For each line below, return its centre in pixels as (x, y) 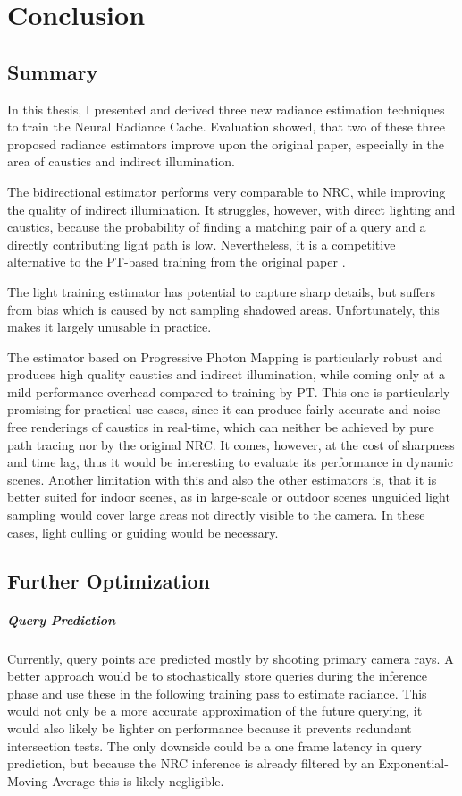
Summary (53, 71)
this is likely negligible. (161, 780)
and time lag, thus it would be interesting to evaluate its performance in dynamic (230, 462)
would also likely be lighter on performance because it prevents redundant (210, 728)
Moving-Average (51, 780)
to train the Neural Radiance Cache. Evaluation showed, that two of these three (226, 127)
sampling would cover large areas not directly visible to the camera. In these (216, 515)
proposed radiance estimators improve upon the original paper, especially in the (226, 144)
